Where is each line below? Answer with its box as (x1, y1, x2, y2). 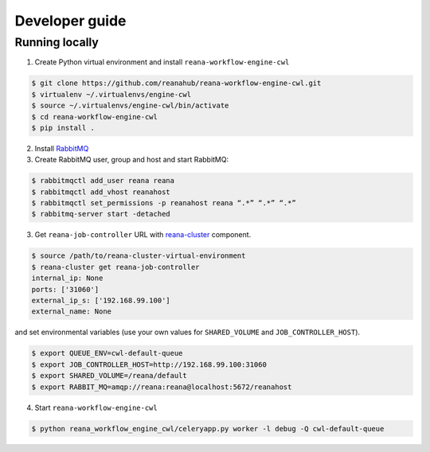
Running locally (14, 35, 100, 49)
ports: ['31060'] (31, 285, 100, 294)
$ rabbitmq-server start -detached (31, 209, 170, 219)
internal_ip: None (31, 274, 104, 282)
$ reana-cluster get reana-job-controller (31, 263, 200, 271)
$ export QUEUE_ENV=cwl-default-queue (31, 349, 183, 358)
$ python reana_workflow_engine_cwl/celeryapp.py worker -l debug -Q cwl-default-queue (31, 424, 385, 433)
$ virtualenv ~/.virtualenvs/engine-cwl (31, 90, 191, 99)
